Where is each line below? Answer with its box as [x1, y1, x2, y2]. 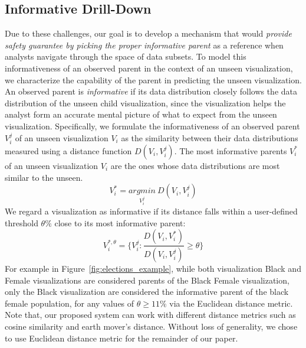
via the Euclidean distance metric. [169, 297, 293, 309]
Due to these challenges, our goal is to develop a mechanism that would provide [5, 27, 292, 40]
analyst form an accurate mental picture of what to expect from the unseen [5, 108, 277, 121]
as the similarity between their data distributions [121, 131, 298, 144]
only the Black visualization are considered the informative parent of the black [5, 285, 289, 298]
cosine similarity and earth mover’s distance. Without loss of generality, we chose [5, 320, 298, 332]
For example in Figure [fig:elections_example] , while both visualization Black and [5, 262, 301, 274]
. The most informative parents [174, 144, 287, 157]
